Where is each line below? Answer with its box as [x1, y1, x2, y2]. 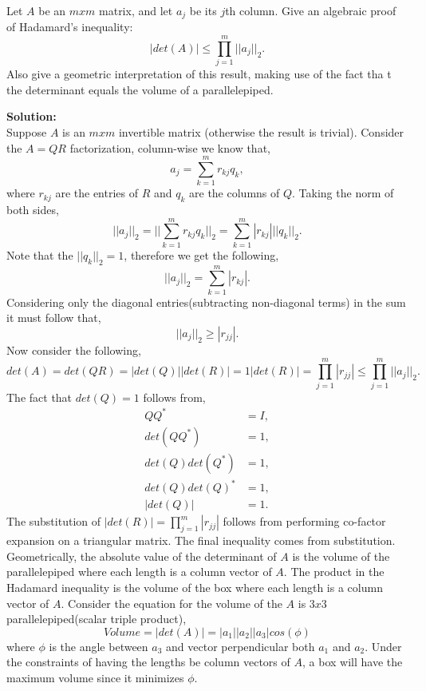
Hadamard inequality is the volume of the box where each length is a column [6, 578, 383, 595]
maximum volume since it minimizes [6, 669, 184, 685]
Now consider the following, [6, 341, 141, 358]
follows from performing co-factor [223, 513, 386, 530]
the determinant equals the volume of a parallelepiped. [6, 81, 274, 97]
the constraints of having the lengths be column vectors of [6, 653, 290, 670]
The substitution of [6, 513, 101, 530]
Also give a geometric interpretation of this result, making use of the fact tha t [6, 66, 392, 82]
